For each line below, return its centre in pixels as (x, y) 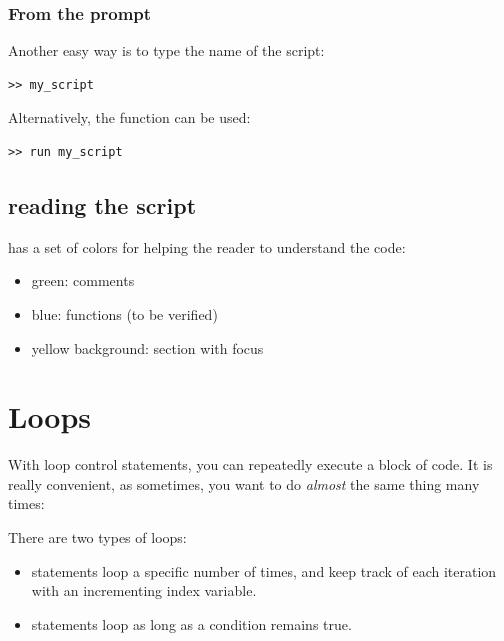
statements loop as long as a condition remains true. (191, 623)
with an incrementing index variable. (144, 590)
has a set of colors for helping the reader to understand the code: (207, 246)
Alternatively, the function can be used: (129, 117)
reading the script (102, 204)
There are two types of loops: (97, 537)
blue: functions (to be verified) (124, 313)
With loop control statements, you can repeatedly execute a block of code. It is (250, 464)
